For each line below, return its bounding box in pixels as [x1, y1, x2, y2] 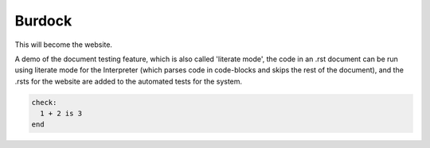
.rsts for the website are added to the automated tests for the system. [14, 76, 243, 86]
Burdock [14, 12, 72, 29]
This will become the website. [14, 40, 113, 49]
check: [31, 98, 57, 107]
